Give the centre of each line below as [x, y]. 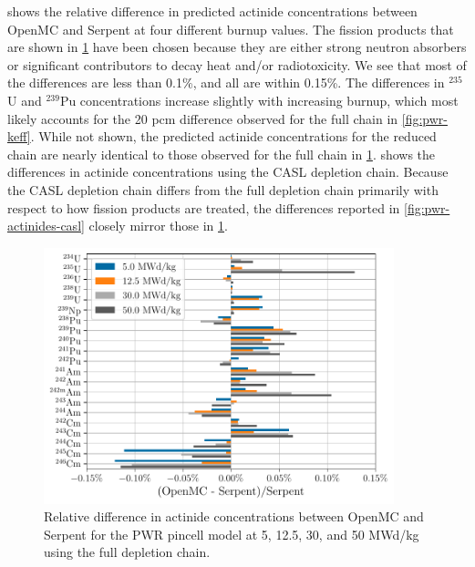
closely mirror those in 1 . [158, 226]
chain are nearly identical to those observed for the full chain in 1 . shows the [222, 154]
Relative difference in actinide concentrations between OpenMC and [234, 516]
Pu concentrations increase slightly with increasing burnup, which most [259, 100]
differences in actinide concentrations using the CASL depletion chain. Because [228, 172]
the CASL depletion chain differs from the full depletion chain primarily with [223, 189]
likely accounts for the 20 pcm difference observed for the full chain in [203, 118]
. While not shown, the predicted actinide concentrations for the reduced [233, 136]
